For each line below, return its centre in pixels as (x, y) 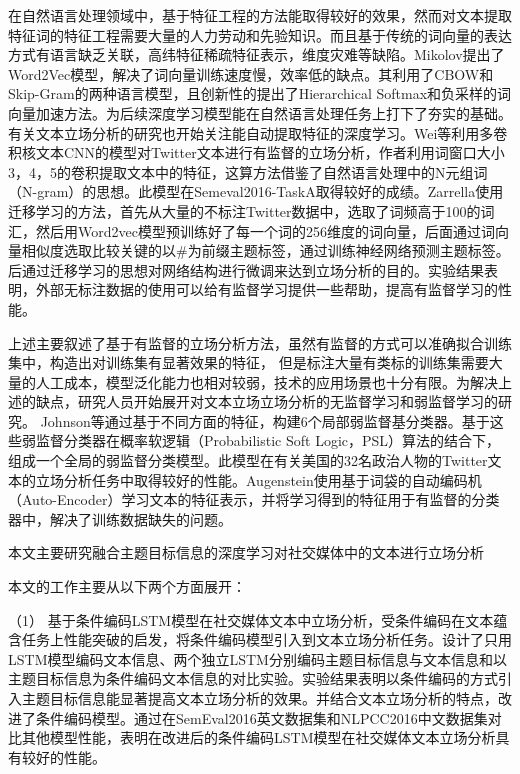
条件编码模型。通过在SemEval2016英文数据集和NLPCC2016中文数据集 (261, 717)
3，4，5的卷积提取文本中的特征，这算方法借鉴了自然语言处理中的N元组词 (248, 171)
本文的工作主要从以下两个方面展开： (127, 586)
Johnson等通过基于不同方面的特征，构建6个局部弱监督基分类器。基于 (265, 420)
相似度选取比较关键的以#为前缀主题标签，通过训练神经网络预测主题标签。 (265, 250)
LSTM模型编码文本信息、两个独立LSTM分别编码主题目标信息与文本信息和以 (257, 658)
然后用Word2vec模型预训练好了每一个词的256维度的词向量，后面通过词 (265, 230)
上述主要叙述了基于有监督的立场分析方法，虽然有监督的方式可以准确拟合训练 (260, 342)
